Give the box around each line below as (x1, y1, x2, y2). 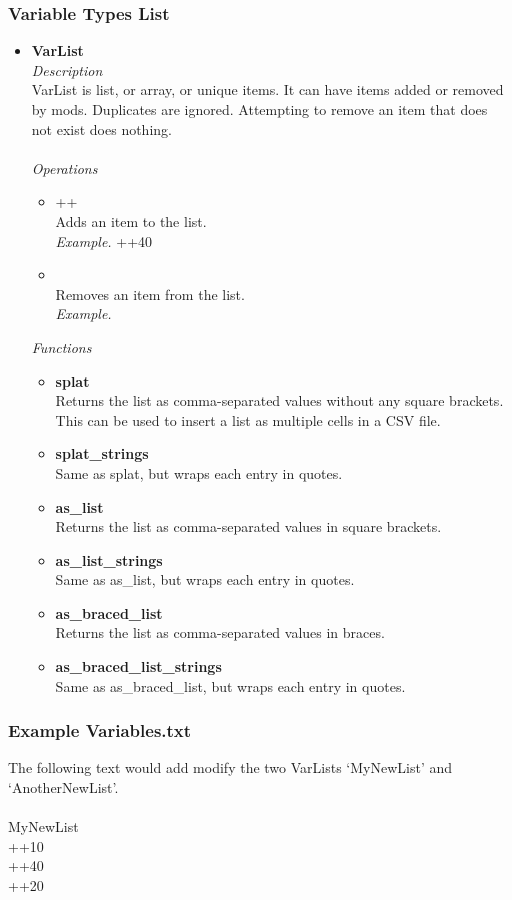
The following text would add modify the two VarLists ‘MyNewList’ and (8, 757, 453, 778)
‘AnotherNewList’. (8, 777, 119, 798)
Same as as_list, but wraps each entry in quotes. (55, 569, 355, 590)
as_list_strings (55, 549, 163, 570)
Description (31, 59, 103, 80)
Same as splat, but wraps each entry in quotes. (55, 462, 343, 483)
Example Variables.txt (8, 718, 192, 743)
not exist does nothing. (31, 118, 172, 139)
